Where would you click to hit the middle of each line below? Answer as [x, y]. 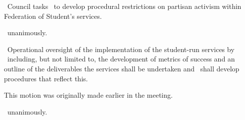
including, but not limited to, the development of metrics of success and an [121, 59]
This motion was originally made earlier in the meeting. [88, 95]
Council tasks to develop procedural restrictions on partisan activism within [124, 6]
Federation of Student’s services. [53, 16]
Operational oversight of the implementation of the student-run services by [121, 49]
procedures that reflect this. [46, 78]
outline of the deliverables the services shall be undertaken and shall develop [122, 68]
